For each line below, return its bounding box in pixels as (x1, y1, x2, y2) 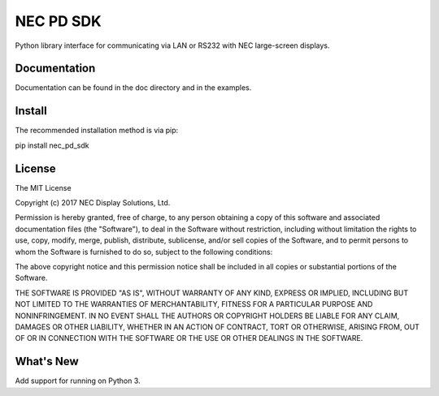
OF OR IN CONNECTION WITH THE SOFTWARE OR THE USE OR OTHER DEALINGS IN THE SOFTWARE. (15, 334, 363, 343)
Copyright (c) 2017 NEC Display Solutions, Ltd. (15, 198, 171, 208)
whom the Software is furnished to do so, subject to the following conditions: (15, 247, 273, 256)
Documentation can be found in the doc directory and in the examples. (15, 83, 252, 93)
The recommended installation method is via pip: (15, 126, 179, 136)
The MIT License (15, 183, 72, 192)
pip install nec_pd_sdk (15, 140, 89, 150)
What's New (15, 355, 79, 368)
